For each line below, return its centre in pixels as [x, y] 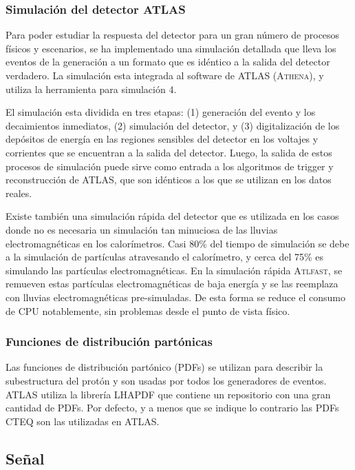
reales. [19, 193]
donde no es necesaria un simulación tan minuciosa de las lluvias [142, 229]
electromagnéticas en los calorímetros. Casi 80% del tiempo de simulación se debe [177, 243]
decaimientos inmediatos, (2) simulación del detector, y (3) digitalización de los [173, 125]
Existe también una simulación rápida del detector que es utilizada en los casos [172, 216]
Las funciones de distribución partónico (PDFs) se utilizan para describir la [164, 367]
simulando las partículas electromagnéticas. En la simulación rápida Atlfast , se [174, 270]
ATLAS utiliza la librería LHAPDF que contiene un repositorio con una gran [168, 394]
